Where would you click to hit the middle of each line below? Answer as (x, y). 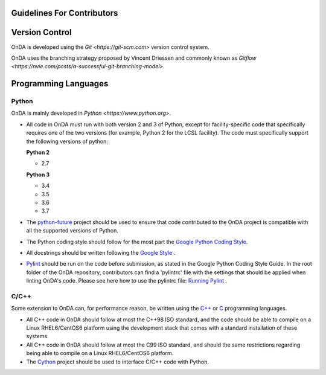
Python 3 (38, 175)
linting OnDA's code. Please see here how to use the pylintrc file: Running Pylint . (127, 281)
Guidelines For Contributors (65, 13)
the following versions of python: (67, 141)
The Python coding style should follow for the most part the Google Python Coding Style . (137, 242)
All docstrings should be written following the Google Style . (101, 252)
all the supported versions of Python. (72, 231)
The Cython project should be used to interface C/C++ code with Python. (118, 362)
